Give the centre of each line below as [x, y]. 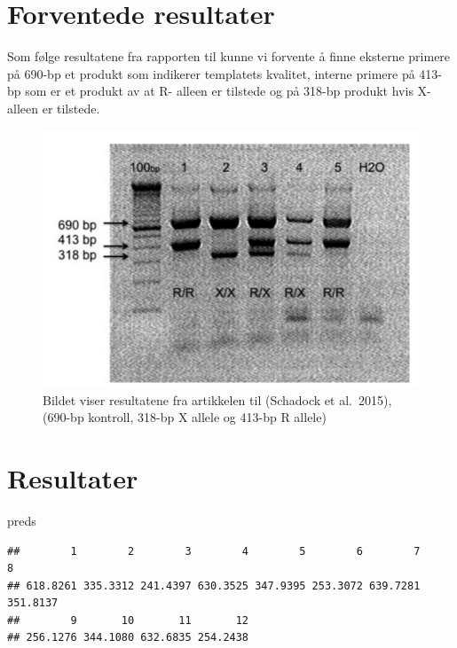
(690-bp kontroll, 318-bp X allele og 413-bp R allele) [185, 417]
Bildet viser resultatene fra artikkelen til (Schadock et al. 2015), [217, 399]
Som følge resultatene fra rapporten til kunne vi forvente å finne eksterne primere [229, 56]
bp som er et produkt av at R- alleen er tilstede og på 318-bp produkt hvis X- [219, 91]
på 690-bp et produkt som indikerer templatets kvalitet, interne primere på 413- [225, 73]
